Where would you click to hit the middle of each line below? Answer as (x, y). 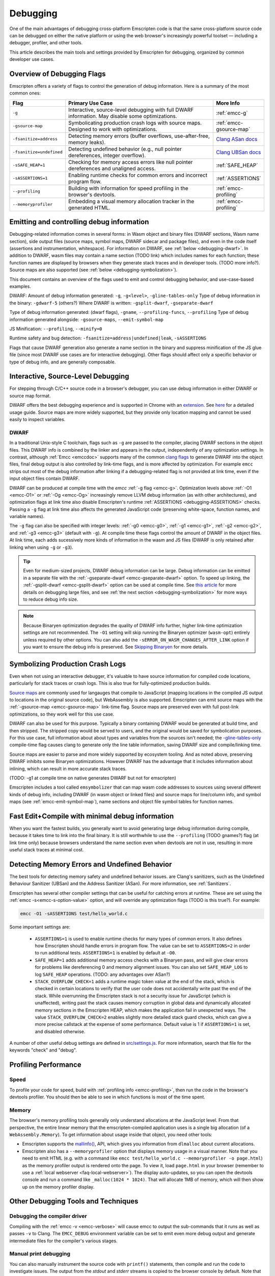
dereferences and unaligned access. (112, 168)
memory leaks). (87, 142)
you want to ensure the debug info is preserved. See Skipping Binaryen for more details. (116, 647)
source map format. (30, 396)
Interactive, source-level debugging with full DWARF (131, 110)
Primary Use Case (90, 103)
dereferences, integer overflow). (107, 155)
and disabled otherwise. (60, 1032)
